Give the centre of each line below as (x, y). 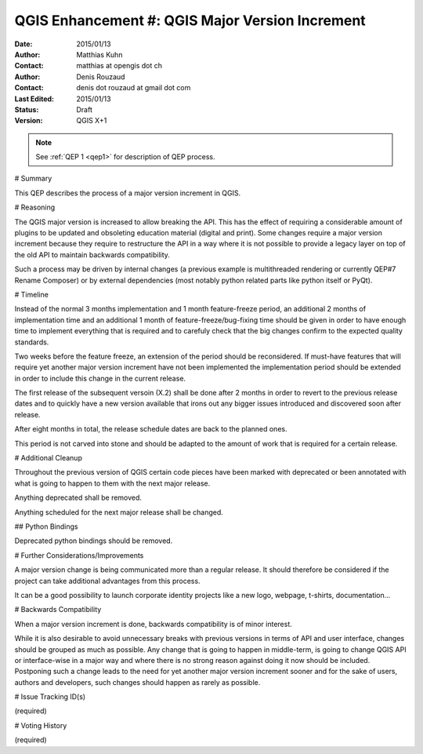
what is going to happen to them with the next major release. (112, 483)
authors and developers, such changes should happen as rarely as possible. (137, 682)
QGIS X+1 (92, 121)
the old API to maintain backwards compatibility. (92, 254)
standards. (32, 342)
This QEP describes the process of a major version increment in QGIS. (128, 193)
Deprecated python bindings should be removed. (94, 541)
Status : (27, 109)
